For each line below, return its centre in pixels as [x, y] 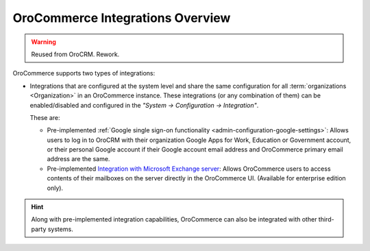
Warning [44, 42]
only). [55, 188]
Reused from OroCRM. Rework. [75, 54]
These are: [45, 117]
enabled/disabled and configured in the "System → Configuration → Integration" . [144, 105]
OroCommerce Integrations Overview [122, 18]
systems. [60, 229]
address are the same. [78, 159]
